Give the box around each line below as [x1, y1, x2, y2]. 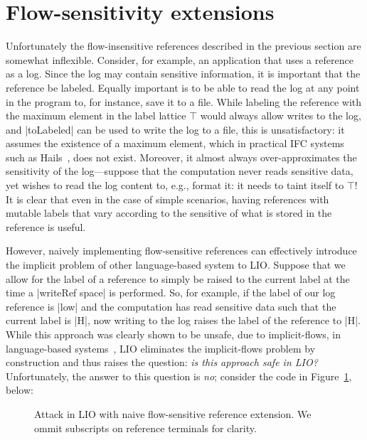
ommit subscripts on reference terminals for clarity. [34, 420, 257, 435]
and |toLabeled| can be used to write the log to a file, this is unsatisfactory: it [6, 122, 345, 136]
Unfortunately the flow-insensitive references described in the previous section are [6, 38, 361, 53]
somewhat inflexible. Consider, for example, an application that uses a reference [6, 52, 353, 67]
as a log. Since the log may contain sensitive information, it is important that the [6, 66, 361, 81]
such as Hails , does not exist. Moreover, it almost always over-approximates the [6, 149, 357, 164]
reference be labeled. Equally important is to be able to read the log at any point [6, 80, 360, 95]
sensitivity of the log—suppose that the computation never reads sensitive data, [6, 163, 353, 178]
